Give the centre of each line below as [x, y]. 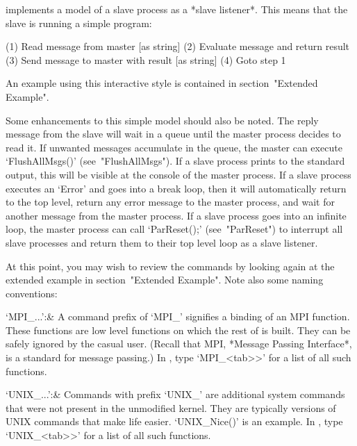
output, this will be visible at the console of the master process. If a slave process [178, 174]
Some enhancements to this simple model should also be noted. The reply [162, 120]
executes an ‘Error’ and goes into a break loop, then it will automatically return [176, 188]
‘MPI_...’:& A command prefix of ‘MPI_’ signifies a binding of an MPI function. [178, 316]
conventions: [32, 293]
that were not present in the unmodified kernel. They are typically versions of [171, 407]
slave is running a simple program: [79, 23]
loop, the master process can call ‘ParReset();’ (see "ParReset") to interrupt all [174, 229]
